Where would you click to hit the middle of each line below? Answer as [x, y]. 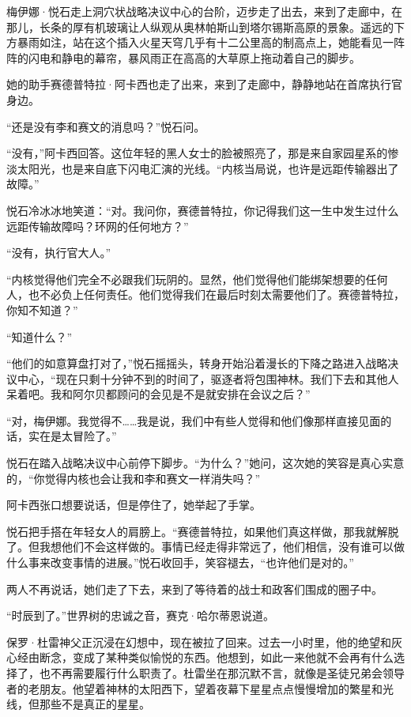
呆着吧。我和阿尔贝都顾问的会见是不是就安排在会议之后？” [158, 394]
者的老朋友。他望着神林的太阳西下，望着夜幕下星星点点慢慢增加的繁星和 [194, 688]
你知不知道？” [42, 309]
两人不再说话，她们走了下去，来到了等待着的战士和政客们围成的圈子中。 [194, 589]
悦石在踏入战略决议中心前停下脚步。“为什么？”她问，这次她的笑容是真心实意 [205, 463]
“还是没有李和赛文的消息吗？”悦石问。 [106, 126]
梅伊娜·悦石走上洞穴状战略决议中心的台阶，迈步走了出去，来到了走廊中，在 [204, 11]
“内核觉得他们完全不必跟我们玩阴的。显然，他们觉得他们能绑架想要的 [186, 279]
